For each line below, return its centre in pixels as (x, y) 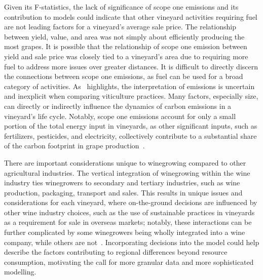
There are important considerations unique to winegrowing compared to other (125, 162)
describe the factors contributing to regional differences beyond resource (116, 252)
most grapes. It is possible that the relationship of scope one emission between (126, 46)
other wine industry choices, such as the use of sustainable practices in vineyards (129, 212)
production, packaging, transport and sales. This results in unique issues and (123, 192)
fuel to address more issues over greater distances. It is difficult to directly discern (131, 66)
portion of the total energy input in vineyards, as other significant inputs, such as (131, 126)
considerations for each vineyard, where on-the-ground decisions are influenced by (131, 202)
